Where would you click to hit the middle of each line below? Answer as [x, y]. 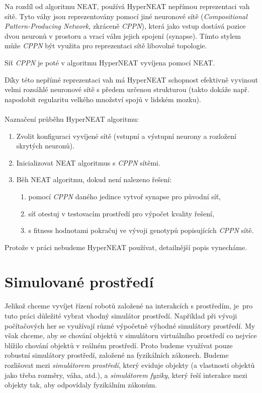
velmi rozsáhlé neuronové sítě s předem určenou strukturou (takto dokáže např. [127, 89]
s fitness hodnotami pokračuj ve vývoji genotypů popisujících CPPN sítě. [141, 230]
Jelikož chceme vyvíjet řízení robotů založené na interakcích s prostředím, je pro [129, 306]
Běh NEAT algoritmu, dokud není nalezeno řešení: [94, 179]
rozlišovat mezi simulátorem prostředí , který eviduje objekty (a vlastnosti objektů [130, 365]
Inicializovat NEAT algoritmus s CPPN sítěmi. [88, 162]
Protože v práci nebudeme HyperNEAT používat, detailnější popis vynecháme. [126, 247]
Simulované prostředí [79, 282]
